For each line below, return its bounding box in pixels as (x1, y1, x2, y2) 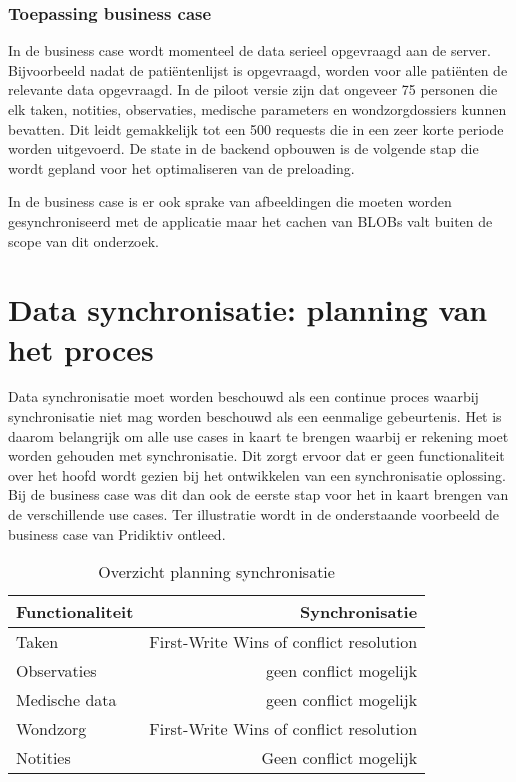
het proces (8, 328, 154, 369)
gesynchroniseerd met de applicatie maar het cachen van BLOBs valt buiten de (8, 210, 493, 231)
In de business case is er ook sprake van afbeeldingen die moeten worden (8, 191, 452, 212)
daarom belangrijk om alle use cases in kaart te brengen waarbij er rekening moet (8, 425, 509, 446)
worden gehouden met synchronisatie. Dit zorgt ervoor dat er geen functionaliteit (8, 445, 505, 466)
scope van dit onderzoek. (8, 230, 160, 251)
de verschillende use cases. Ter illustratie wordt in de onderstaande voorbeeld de (8, 504, 500, 525)
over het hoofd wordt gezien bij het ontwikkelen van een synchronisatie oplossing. (8, 464, 506, 485)
